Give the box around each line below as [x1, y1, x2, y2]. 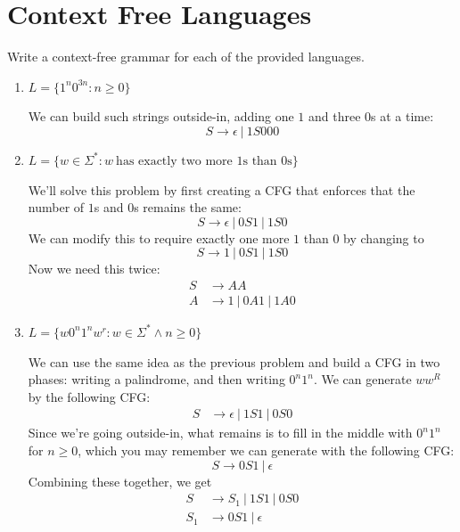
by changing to [343, 228, 424, 247]
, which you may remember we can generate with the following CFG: [78, 440, 455, 459]
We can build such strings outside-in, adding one [28, 107, 294, 126]
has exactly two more [116, 154, 233, 168]
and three [308, 107, 361, 126]
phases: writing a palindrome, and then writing [28, 370, 285, 389]
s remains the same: [134, 198, 242, 217]
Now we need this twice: [28, 259, 160, 278]
